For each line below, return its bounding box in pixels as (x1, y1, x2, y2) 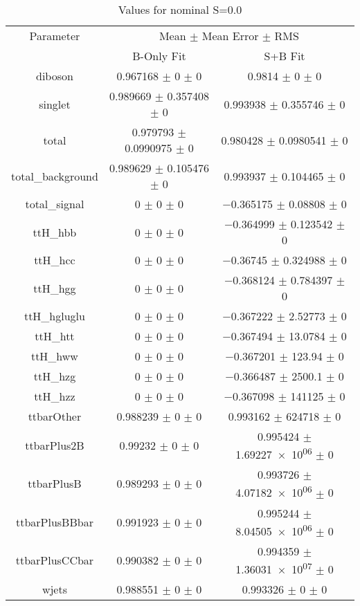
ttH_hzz (34, 388, 75, 404)
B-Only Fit (132, 48, 186, 64)
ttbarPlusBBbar (15, 513, 93, 530)
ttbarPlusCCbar (15, 552, 94, 569)
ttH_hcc (34, 252, 75, 268)
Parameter (29, 28, 80, 44)
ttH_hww (30, 348, 78, 364)
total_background (11, 167, 98, 184)
